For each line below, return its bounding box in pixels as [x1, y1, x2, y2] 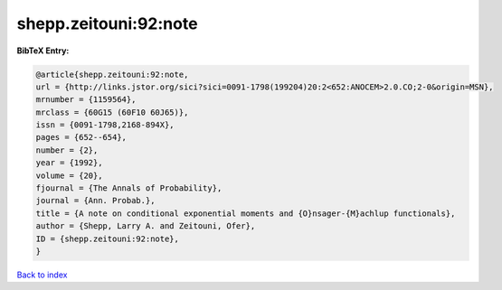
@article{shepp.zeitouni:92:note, [35, 69, 189, 80]
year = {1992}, [35, 158, 103, 168]
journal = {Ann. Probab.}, [35, 195, 156, 206]
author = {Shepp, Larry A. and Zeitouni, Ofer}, [35, 221, 256, 231]
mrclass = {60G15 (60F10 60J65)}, [35, 107, 189, 117]
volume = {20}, [35, 170, 103, 181]
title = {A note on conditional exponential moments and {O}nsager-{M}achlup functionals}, [35, 208, 456, 219]
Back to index [16, 269, 68, 280]
